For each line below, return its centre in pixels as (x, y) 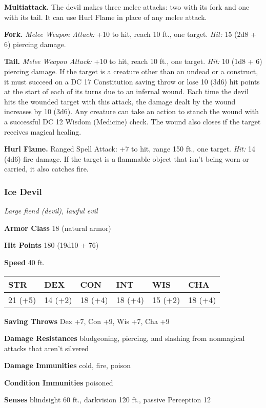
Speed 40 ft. (24, 262)
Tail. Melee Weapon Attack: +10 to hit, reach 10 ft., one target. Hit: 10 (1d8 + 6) (133, 61)
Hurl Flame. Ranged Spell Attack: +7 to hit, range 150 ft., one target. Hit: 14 (130, 149)
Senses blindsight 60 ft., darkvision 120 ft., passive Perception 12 (107, 400)
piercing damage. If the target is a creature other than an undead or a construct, (131, 71)
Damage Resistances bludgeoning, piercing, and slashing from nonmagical (125, 338)
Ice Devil (23, 191)
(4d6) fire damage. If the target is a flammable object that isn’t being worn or (127, 158)
